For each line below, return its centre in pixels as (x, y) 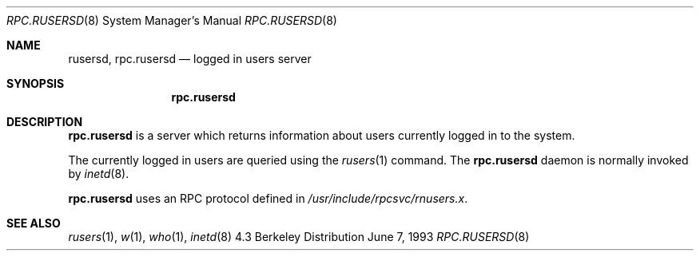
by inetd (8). (99, 174)
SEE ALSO (34, 223)
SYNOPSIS (36, 83)
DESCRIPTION (45, 122)
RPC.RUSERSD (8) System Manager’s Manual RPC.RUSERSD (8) (172, 20)
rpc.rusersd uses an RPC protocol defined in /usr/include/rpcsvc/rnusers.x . (268, 198)
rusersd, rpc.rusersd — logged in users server (190, 59)
